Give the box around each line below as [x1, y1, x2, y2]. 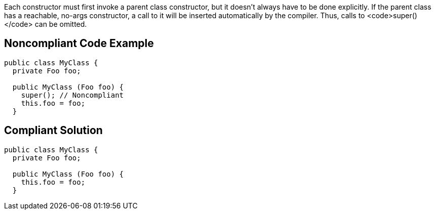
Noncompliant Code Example [4, 37, 154, 50]
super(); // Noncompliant [21, 91, 124, 99]
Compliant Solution [4, 124, 103, 137]
